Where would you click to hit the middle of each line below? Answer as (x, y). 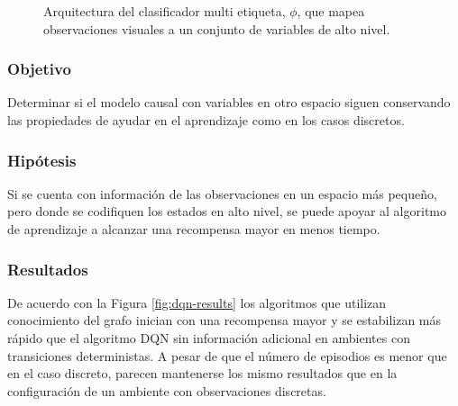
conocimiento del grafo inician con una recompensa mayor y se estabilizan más (224, 320)
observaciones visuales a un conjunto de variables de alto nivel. (217, 28)
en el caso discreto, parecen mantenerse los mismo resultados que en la (202, 373)
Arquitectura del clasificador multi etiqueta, (165, 11)
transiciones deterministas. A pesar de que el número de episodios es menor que (227, 355)
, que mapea (331, 11)
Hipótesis (42, 160)
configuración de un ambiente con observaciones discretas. (167, 390)
